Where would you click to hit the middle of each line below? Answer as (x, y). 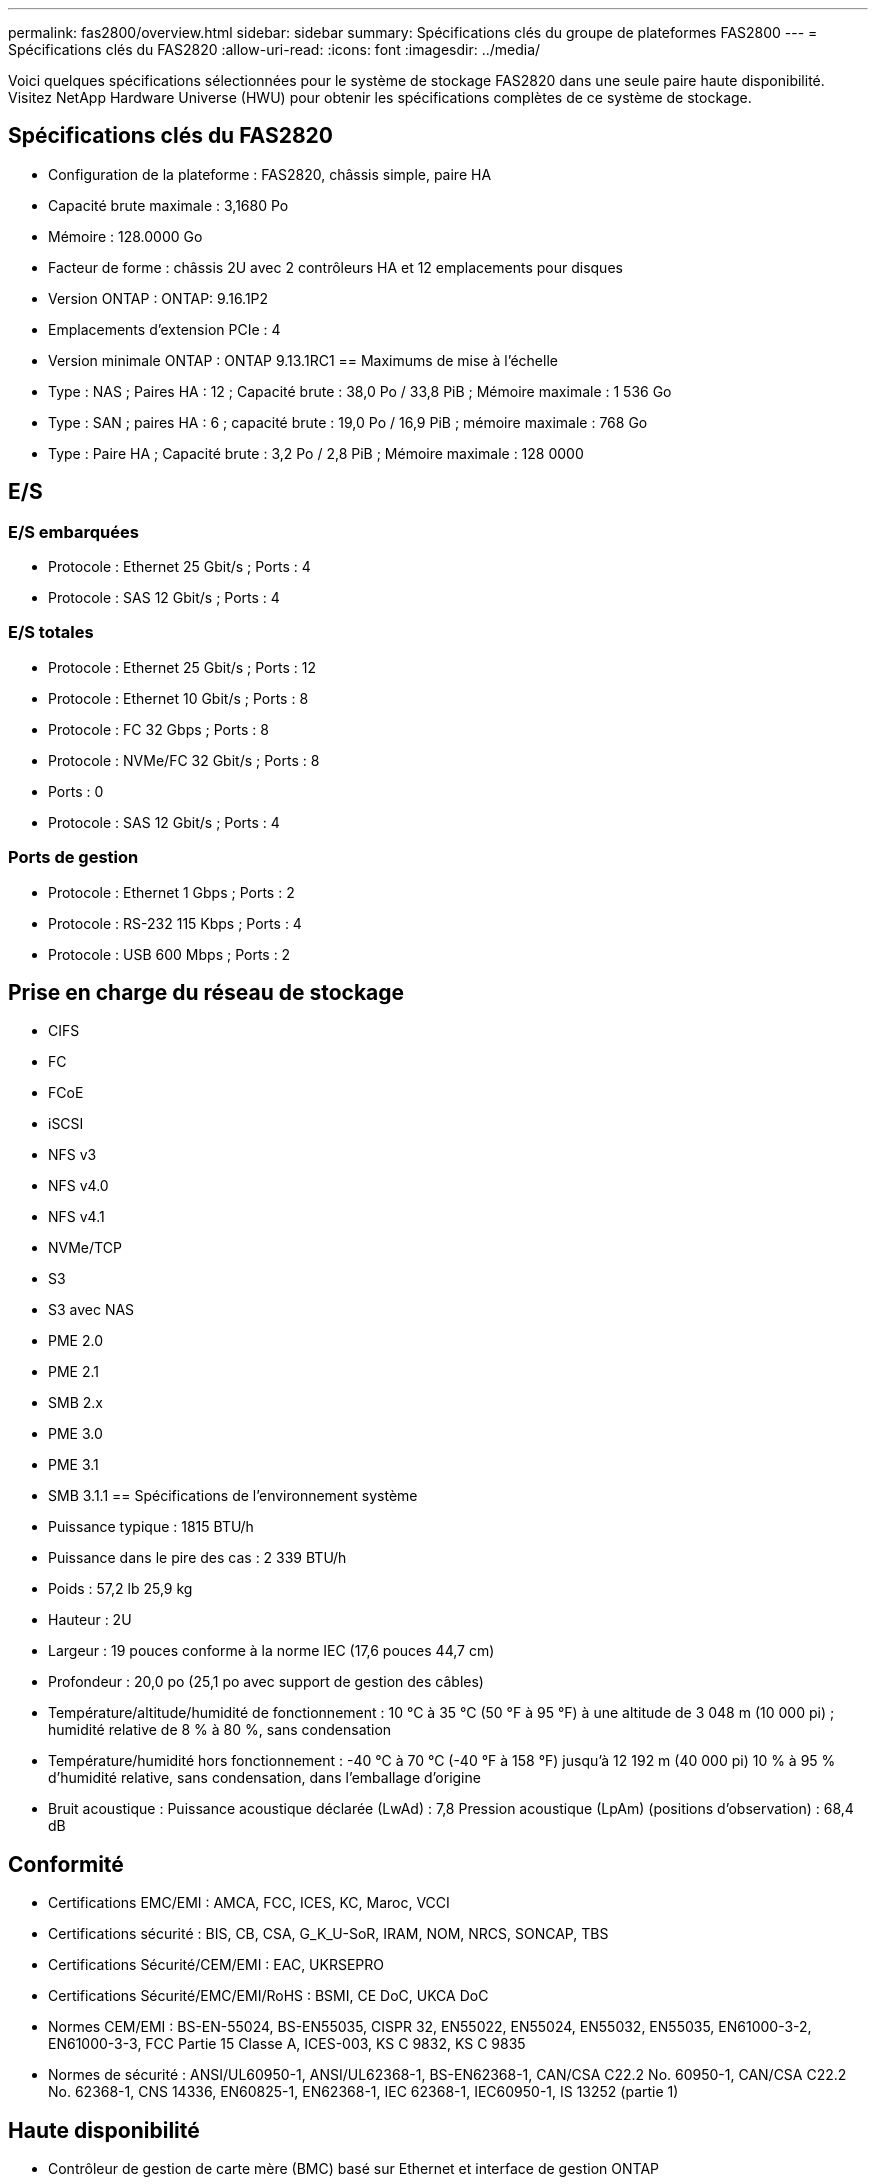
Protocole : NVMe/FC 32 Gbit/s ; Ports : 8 (184, 760)
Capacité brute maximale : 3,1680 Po (168, 205)
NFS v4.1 (76, 1217)
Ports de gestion (73, 857)
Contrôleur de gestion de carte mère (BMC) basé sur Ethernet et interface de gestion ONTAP (354, 2169)
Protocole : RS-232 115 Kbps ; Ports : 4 (175, 923)
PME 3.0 (75, 1434)
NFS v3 (72, 1155)
